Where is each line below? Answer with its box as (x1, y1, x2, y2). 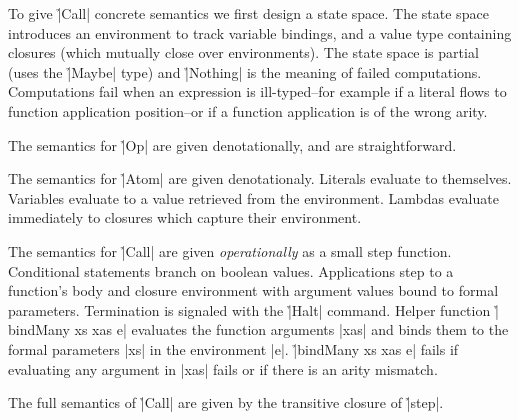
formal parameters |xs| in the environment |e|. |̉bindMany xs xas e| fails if (8, 338, 459, 359)
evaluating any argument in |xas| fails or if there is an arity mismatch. (8, 358, 438, 379)
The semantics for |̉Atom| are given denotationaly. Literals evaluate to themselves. (8, 168, 512, 189)
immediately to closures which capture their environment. (8, 207, 362, 228)
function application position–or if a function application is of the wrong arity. (8, 100, 488, 121)
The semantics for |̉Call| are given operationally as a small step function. (8, 240, 452, 261)
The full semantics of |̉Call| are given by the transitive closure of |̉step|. (8, 392, 444, 413)
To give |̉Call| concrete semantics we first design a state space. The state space (8, 3, 489, 23)
